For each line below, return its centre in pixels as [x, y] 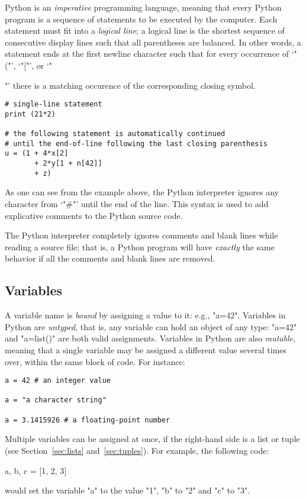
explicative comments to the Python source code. [94, 215]
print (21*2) [30, 114]
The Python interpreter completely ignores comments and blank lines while [141, 235]
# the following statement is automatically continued [115, 134]
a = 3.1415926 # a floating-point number [88, 420]
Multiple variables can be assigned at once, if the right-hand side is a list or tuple [152, 439]
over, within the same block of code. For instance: [95, 361]
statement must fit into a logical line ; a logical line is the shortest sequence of [145, 30]
